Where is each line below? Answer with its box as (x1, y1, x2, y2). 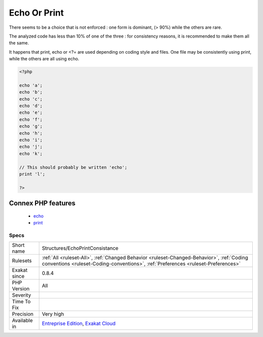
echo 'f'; (19, 117, 43, 122)
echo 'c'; (19, 96, 43, 102)
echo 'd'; (19, 103, 43, 109)
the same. (9, 40, 29, 46)
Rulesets (12, 258, 32, 264)
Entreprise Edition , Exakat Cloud (42, 320, 116, 327)
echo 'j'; (19, 144, 43, 150)
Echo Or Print (9, 7, 64, 18)
